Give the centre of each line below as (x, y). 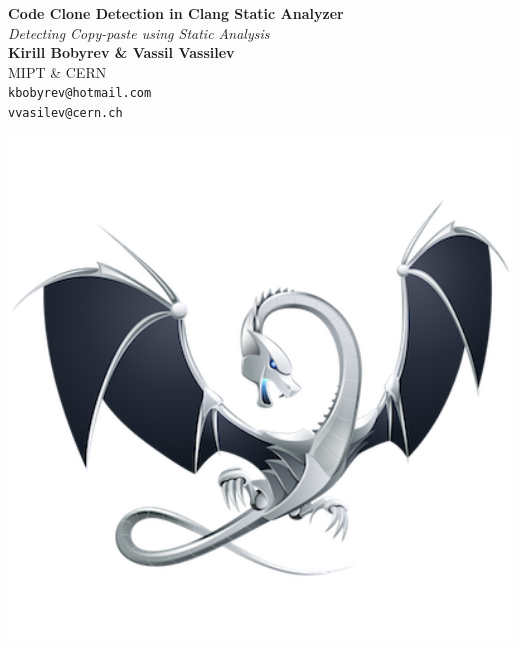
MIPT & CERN (57, 71)
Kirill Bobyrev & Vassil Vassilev (121, 52)
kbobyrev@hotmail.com (80, 93)
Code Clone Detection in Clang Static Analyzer (176, 13)
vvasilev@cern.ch (65, 113)
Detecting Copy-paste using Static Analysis (139, 32)
